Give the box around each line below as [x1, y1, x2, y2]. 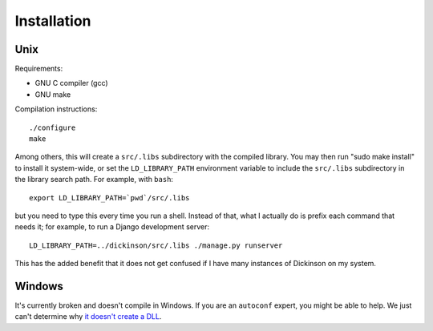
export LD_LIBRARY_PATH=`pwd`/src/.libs [29, 193, 190, 202]
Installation [14, 12, 91, 30]
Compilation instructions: [14, 104, 98, 114]
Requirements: [14, 64, 63, 74]
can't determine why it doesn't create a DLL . [14, 312, 162, 321]
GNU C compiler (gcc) [34, 79, 108, 88]
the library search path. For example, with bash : [14, 175, 174, 184]
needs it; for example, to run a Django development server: [14, 222, 210, 232]
